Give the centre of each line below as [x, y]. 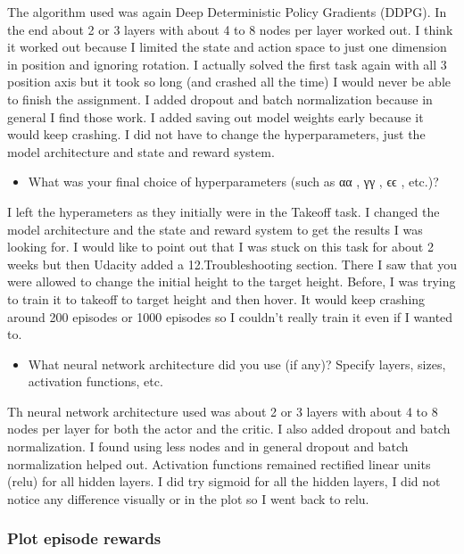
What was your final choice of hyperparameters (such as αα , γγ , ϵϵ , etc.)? [233, 182]
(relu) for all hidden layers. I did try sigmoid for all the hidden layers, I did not [224, 481]
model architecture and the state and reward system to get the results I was [215, 229]
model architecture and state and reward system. [141, 151]
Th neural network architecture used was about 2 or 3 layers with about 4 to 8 [223, 411]
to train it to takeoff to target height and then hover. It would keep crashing [216, 298]
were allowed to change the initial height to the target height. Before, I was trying [232, 281]
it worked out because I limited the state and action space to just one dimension [227, 47]
